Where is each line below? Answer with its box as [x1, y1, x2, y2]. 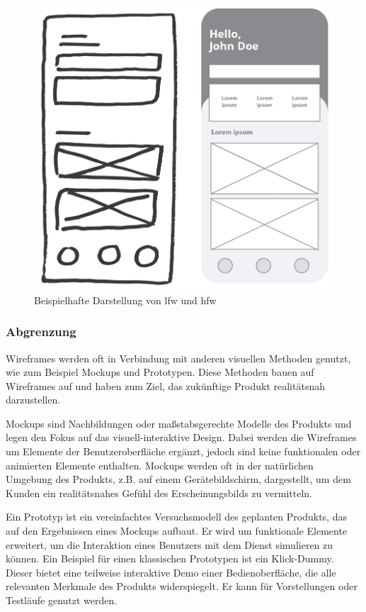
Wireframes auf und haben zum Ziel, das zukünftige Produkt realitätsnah [6, 378, 325, 393]
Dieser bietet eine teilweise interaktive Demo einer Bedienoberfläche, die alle [6, 564, 336, 579]
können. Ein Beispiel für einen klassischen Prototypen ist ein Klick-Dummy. [6, 551, 334, 566]
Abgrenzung [6, 323, 76, 340]
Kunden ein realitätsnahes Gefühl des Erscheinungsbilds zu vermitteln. [6, 485, 312, 500]
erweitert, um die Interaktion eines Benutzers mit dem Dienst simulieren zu [6, 537, 333, 552]
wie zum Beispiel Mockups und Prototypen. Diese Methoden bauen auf [6, 365, 314, 379]
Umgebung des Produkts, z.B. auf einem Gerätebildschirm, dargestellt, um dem [6, 472, 351, 486]
